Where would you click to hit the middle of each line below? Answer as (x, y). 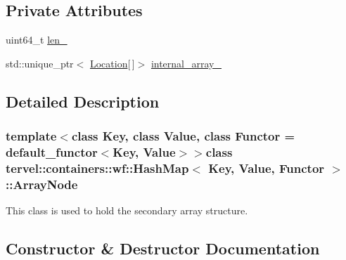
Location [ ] (112, 63)
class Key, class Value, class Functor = (183, 136)
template (31, 136)
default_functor (52, 152)
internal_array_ (186, 63)
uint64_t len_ (37, 40)
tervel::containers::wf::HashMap (97, 168)
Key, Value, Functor (267, 168)
